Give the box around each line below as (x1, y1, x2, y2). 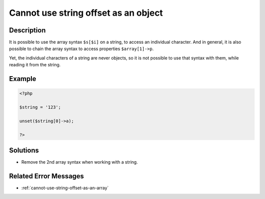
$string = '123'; (19, 105, 61, 110)
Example (9, 75, 36, 83)
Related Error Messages (9, 172, 84, 180)
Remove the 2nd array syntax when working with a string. (21, 159, 138, 165)
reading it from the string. (9, 62, 61, 68)
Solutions (9, 146, 39, 154)
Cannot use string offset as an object (9, 7, 163, 18)
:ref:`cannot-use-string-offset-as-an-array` (21, 185, 109, 191)
